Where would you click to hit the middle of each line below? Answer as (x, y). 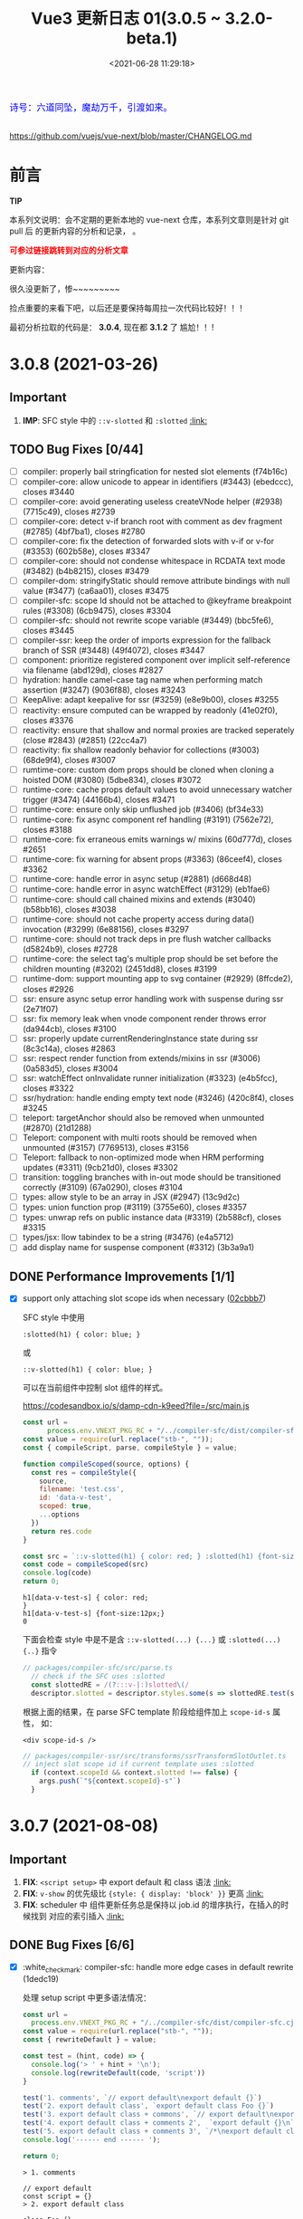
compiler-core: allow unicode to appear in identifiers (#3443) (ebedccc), (158, 482)
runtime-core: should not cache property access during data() (138, 919)
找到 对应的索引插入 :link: (77, 1916)
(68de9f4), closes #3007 (69, 760)
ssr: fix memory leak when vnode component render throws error (144, 1019)
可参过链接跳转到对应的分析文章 (69, 250)
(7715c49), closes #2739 (69, 512)
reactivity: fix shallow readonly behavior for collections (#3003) (141, 750)
